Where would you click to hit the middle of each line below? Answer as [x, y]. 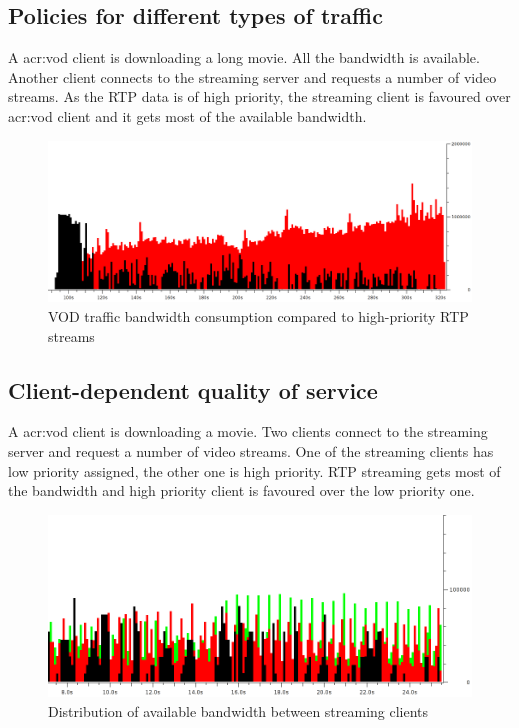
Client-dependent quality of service [193, 389]
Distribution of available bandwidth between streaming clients [238, 710]
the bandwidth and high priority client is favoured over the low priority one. [241, 490]
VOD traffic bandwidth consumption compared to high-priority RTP [258, 316]
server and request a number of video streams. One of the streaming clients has [251, 451]
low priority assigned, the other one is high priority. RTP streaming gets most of [254, 470]
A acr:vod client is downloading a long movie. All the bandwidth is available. [244, 57]
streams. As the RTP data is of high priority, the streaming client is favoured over [259, 96]
